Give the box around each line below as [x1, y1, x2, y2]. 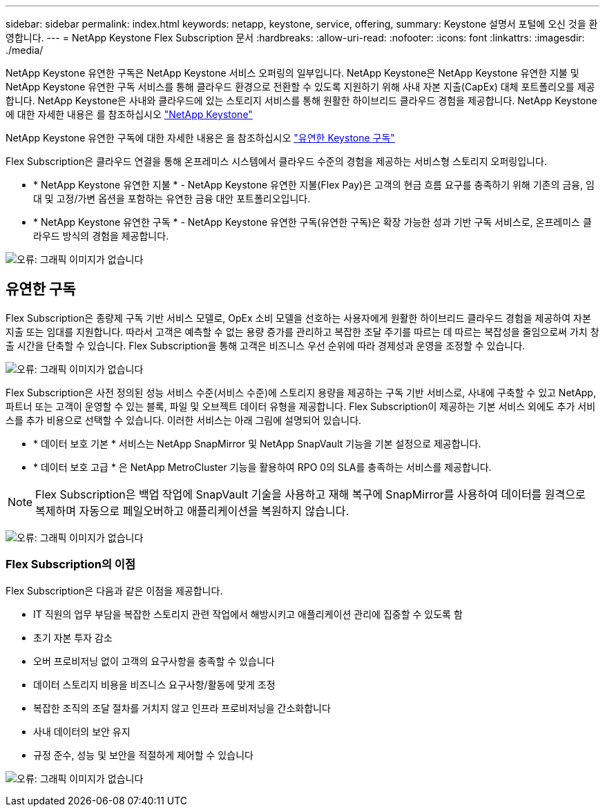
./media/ [6, 44, 44, 56]
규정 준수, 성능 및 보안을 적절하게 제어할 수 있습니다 [33, 748, 253, 761]
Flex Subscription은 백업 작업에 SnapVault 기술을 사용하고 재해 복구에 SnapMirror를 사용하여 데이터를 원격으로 [35, 487, 586, 501]
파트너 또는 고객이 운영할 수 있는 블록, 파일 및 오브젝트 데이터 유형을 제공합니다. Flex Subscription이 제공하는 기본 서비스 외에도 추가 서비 [6, 400, 596, 412]
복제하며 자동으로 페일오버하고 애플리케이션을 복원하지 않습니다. [35, 503, 349, 518]
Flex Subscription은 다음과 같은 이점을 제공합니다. [6, 584, 223, 597]
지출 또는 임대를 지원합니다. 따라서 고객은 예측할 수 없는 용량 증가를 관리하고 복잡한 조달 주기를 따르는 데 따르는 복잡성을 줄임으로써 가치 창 [6, 325, 599, 338]
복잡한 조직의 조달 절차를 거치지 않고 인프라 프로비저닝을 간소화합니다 [33, 702, 331, 714]
